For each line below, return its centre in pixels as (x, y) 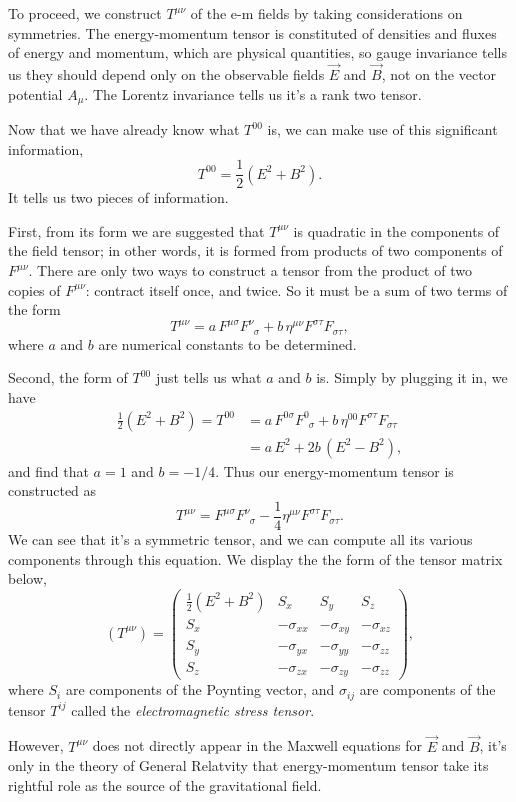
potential (35, 93)
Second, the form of (68, 377)
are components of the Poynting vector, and (200, 689)
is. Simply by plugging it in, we (412, 377)
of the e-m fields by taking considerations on (326, 13)
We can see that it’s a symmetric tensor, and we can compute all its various (240, 538)
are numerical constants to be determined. (227, 343)
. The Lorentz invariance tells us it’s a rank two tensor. (253, 93)
